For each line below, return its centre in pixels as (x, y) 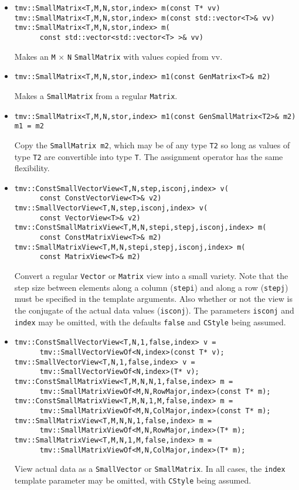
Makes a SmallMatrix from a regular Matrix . (96, 95)
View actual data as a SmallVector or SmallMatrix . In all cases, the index (150, 469)
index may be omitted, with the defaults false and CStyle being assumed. (150, 321)
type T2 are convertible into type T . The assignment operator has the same (149, 156)
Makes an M (35, 56)
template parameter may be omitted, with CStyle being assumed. (133, 480)
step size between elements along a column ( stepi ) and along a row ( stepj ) (151, 287)
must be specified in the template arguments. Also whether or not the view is (153, 299)
